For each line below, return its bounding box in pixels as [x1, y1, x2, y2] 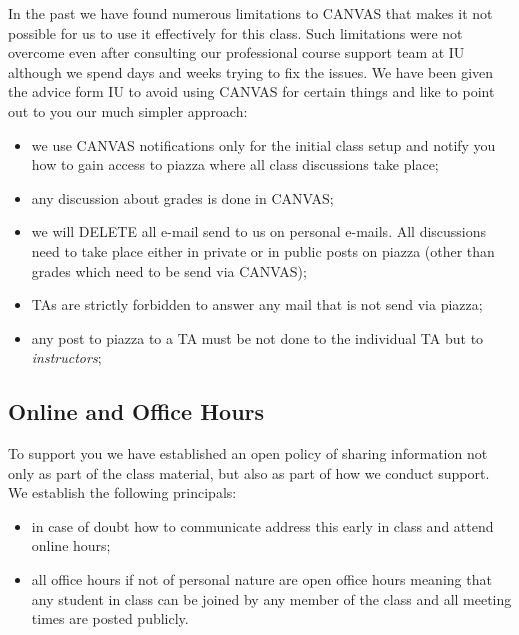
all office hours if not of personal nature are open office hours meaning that [31, 569, 492, 590]
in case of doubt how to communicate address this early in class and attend [31, 515, 494, 536]
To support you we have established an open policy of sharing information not [8, 443, 488, 464]
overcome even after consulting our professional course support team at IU [8, 42, 465, 63]
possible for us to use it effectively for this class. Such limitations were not [8, 22, 463, 43]
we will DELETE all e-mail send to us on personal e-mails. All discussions [31, 221, 487, 242]
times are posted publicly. [31, 608, 189, 629]
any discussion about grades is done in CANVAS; [31, 187, 334, 208]
